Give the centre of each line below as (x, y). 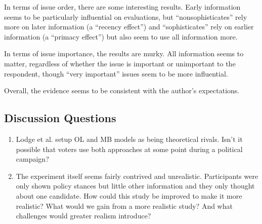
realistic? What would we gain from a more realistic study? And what (124, 206)
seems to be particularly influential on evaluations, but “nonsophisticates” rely (126, 16)
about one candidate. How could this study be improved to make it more (129, 195)
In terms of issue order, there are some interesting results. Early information (122, 7)
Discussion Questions (60, 118)
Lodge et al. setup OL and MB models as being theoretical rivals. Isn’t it (129, 139)
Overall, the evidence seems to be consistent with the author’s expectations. (122, 90)
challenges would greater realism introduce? (83, 216)
